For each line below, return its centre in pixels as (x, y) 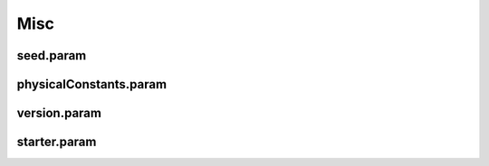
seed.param (52, 55)
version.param (59, 113)
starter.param (57, 142)
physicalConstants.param (92, 84)
